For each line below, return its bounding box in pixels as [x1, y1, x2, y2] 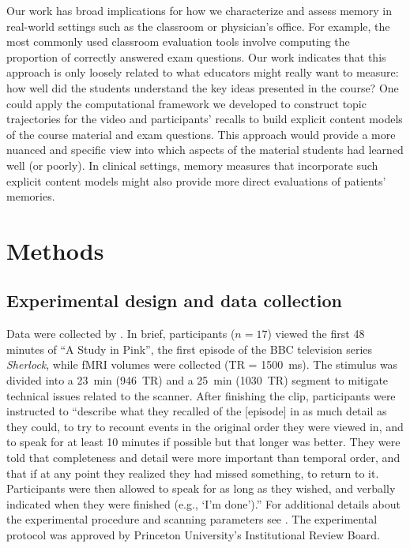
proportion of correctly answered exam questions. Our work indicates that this [6, 48, 386, 65]
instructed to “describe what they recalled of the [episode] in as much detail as [6, 403, 387, 419]
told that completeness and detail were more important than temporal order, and [6, 449, 401, 466]
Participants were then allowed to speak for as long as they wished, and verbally [6, 480, 396, 497]
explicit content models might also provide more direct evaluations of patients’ [6, 172, 386, 189]
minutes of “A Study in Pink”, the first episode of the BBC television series [6, 340, 373, 357]
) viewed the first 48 [267, 325, 365, 342]
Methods [6, 234, 104, 266]
